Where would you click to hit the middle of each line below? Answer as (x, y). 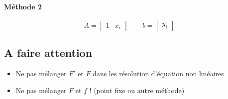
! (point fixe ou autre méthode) (137, 90)
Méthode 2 (23, 6)
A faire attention (48, 53)
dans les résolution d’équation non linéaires (158, 73)
